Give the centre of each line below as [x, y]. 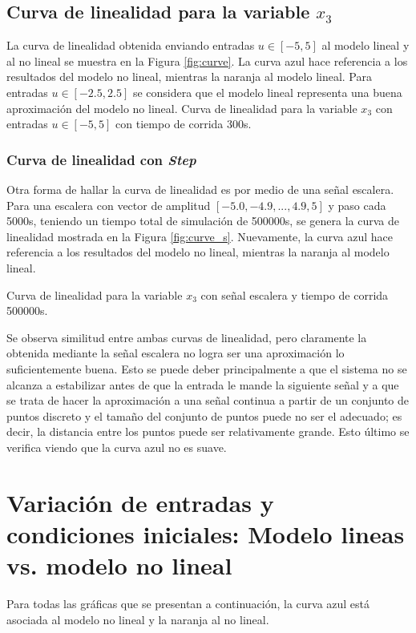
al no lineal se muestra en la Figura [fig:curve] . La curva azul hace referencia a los [207, 60]
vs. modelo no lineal [119, 565]
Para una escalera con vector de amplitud [109, 205]
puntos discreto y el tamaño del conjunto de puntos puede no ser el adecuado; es [204, 415]
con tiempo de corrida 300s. [184, 124]
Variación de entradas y [140, 502]
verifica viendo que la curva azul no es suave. [117, 447]
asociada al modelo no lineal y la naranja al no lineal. [138, 619]
